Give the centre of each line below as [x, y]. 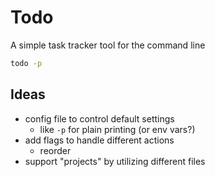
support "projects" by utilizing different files [115, 161]
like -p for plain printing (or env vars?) [117, 129]
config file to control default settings [99, 118]
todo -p [26, 63]
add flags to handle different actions [99, 140]
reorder [55, 150]
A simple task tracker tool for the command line [108, 45]
